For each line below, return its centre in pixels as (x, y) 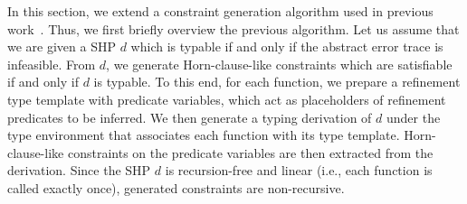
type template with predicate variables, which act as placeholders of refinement (227, 99)
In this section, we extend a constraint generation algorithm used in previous (220, 11)
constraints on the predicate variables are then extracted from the (250, 152)
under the (414, 117)
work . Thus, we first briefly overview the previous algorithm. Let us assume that (233, 28)
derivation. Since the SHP (79, 170)
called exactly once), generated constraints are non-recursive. (176, 187)
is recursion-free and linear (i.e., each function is (299, 170)
